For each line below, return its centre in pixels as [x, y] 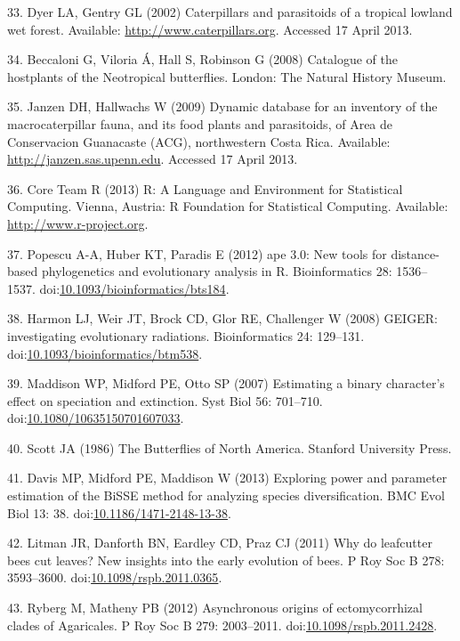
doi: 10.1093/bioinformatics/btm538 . [105, 353]
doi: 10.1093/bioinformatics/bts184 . [134, 288]
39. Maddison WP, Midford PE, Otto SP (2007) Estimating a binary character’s [226, 383]
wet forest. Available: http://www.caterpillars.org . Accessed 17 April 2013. [210, 29]
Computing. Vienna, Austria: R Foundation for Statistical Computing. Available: [228, 206]
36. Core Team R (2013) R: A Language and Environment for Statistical [205, 188]
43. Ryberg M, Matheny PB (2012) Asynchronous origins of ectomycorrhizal [215, 608]
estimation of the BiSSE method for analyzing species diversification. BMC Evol [226, 495]
